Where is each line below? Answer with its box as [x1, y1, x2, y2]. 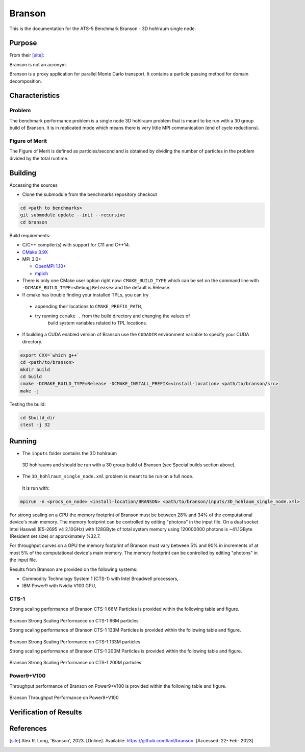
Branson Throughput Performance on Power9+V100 [9, 694, 119, 700]
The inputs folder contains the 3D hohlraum [22, 450, 117, 456]
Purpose [9, 39, 37, 47]
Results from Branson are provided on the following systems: [9, 566, 138, 572]
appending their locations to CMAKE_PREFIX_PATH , [35, 304, 142, 310]
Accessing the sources [9, 182, 58, 188]
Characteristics [9, 91, 60, 100]
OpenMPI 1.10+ [35, 263, 66, 269]
